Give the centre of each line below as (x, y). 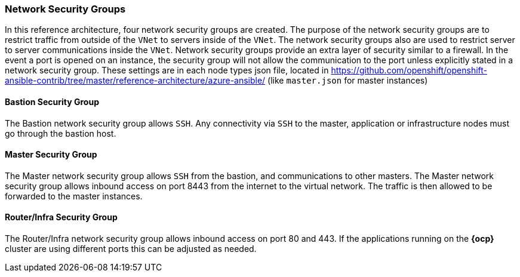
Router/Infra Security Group (61, 217)
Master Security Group (51, 155)
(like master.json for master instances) (348, 81)
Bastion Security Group (52, 101)
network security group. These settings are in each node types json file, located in (167, 70)
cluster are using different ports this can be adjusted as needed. (131, 249)
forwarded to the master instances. (74, 196)
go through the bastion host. (61, 133)
